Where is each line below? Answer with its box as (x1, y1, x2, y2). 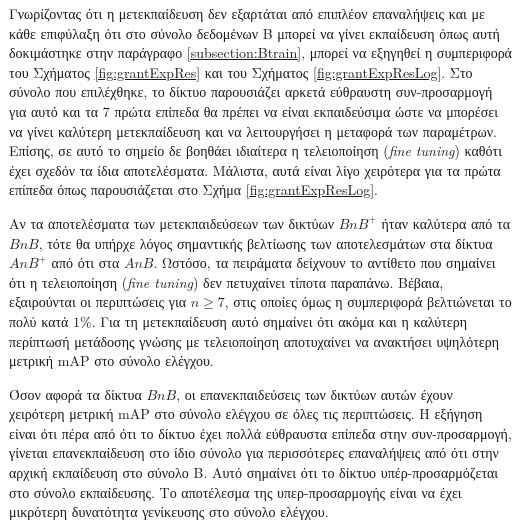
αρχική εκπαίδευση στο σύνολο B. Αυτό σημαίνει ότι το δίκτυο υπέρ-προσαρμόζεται (9, 462, 499, 483)
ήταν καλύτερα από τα (381, 212, 510, 233)
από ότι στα (51, 252, 120, 273)
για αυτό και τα (9, 100, 99, 121)
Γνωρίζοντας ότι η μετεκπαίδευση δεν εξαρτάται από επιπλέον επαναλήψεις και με (9, 3, 485, 23)
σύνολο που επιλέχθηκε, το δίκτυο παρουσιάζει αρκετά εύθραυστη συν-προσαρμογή (9, 81, 493, 102)
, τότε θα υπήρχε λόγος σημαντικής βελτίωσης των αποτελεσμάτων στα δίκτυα (38, 232, 493, 253)
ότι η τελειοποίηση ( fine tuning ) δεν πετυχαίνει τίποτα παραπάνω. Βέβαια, (9, 271, 444, 292)
